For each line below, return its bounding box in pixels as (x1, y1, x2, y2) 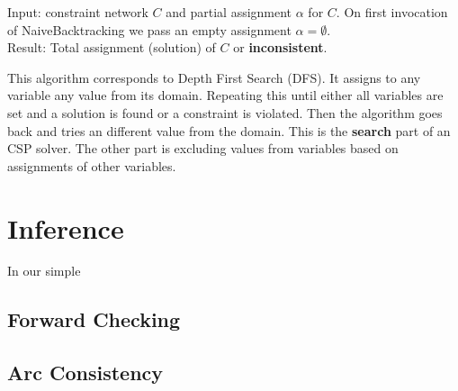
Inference (7, 209, 124, 246)
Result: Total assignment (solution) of (7, 38, 216, 57)
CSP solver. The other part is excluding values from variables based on (7, 139, 399, 158)
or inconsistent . (233, 38, 328, 57)
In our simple (7, 261, 81, 280)
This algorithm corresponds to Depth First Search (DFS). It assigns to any (7, 68, 421, 86)
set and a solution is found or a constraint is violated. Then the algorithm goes (7, 103, 443, 122)
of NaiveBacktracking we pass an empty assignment (7, 20, 292, 39)
